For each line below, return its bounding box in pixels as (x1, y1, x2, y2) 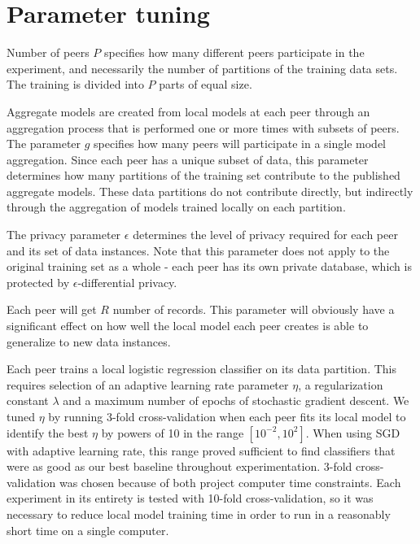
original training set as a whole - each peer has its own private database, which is (7, 258, 412, 275)
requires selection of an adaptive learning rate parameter (7, 376, 289, 393)
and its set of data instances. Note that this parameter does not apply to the (7, 242, 390, 259)
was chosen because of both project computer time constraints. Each (59, 473, 401, 490)
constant (7, 392, 49, 409)
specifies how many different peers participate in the (103, 44, 365, 61)
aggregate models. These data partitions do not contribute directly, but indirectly (7, 182, 413, 199)
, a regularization (298, 376, 383, 393)
